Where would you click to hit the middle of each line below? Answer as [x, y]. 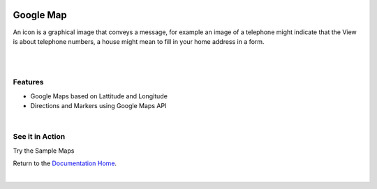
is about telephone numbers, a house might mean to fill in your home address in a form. [139, 41]
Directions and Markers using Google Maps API [98, 106]
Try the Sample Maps [44, 151]
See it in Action [39, 137]
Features [28, 82]
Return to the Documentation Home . [65, 163]
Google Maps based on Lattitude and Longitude [99, 96]
